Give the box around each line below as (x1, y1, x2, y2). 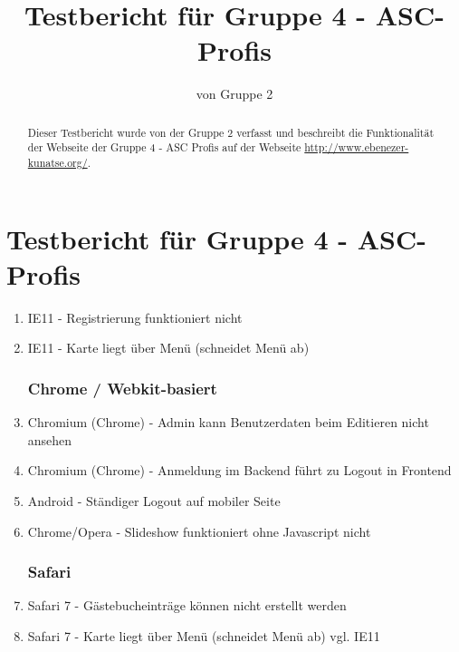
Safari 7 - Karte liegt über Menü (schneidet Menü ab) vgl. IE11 (27, 626, 380, 645)
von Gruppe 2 (196, 84, 273, 103)
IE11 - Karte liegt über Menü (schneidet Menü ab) (27, 338, 310, 357)
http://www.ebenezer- (304, 140, 409, 155)
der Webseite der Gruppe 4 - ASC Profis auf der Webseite (27, 140, 301, 155)
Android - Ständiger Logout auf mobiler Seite (27, 491, 281, 510)
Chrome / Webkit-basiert (27, 376, 217, 399)
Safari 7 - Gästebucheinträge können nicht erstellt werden (27, 596, 347, 615)
